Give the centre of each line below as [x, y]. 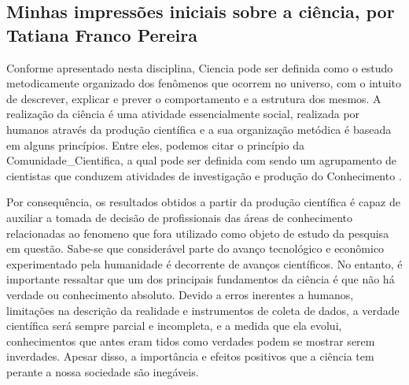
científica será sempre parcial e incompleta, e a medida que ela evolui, [174, 326]
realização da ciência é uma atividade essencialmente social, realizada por [183, 114]
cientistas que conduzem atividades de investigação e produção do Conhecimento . [204, 175]
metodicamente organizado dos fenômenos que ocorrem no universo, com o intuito [204, 83]
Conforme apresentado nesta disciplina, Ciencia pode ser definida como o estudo [200, 67]
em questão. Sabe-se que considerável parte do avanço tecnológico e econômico [195, 248]
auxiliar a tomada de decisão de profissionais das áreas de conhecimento [179, 217]
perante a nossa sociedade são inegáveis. [103, 371]
